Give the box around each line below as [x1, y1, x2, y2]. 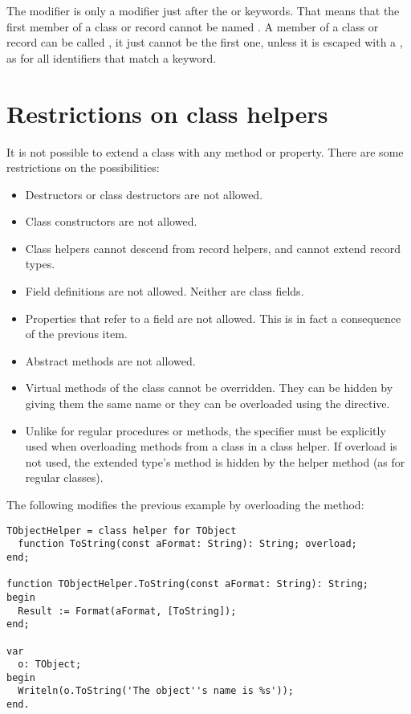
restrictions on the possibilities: [6, 159, 160, 176]
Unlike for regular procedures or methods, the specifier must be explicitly [25, 422, 386, 439]
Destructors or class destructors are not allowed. [25, 186, 263, 202]
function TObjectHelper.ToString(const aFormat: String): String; [6, 578, 369, 590]
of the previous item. [25, 325, 128, 342]
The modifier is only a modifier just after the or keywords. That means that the [6, 2, 400, 18]
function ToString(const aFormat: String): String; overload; [18, 538, 357, 550]
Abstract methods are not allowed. [25, 352, 196, 369]
